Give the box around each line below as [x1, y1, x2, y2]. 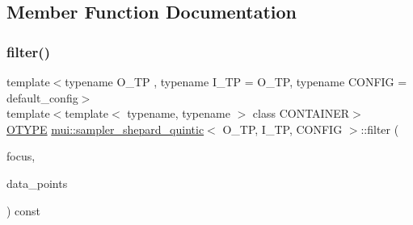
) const [6, 202, 41, 219]
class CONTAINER [252, 105, 350, 122]
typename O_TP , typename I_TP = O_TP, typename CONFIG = [65, 73, 407, 90]
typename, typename [127, 105, 230, 122]
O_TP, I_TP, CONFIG [222, 120, 343, 137]
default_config [6, 89, 78, 106]
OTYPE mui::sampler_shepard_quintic [6, 120, 204, 137]
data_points [6, 174, 68, 191]
